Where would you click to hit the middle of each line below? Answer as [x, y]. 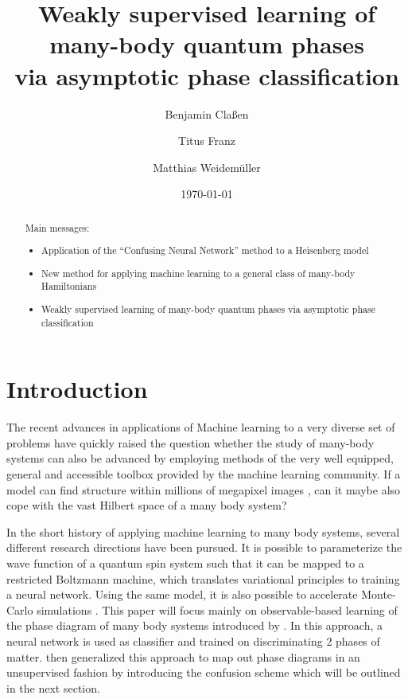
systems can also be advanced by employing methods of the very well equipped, [200, 458]
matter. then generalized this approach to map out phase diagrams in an [183, 656]
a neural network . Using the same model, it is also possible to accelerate [182, 594]
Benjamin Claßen [207, 113]
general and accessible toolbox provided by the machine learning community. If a [204, 474]
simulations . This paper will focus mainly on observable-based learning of [217, 609]
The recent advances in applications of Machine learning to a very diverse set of [201, 427]
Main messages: [57, 227]
